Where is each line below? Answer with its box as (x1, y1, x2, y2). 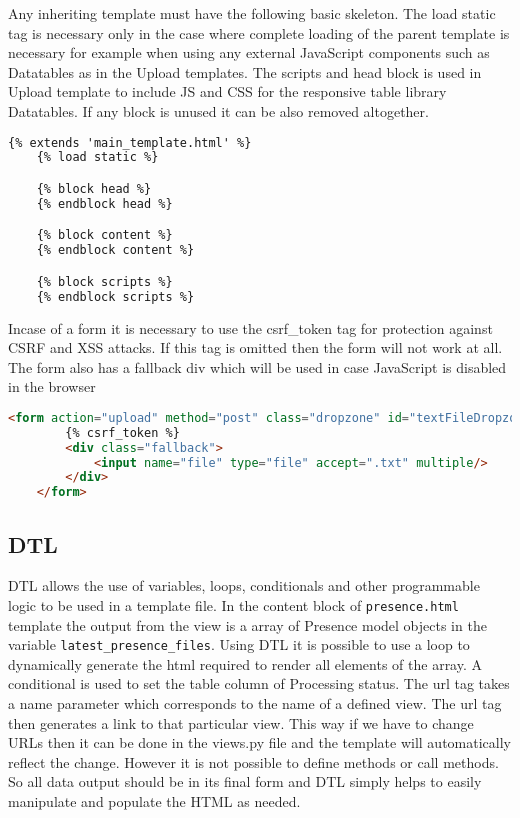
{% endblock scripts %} (36, 289, 195, 304)
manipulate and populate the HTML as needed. (8, 791, 301, 812)
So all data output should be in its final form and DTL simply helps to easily (8, 771, 482, 792)
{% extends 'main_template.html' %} (8, 135, 252, 150)
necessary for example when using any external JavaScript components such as (8, 42, 490, 63)
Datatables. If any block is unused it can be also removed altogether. (8, 100, 429, 121)
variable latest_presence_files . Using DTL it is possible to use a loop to (8, 634, 470, 655)
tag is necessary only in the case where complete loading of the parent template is (8, 22, 510, 43)
